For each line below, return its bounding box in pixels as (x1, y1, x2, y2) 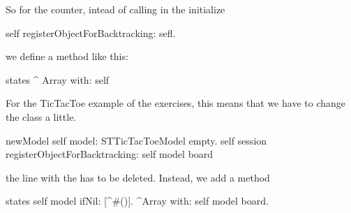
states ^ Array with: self (6, 72, 110, 87)
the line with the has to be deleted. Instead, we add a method (6, 170, 270, 184)
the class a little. (6, 109, 77, 124)
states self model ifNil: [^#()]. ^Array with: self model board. (6, 193, 269, 208)
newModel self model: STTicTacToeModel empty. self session (6, 133, 267, 147)
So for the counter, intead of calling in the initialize (6, 2, 225, 16)
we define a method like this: (6, 49, 128, 64)
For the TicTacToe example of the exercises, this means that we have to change (6, 96, 345, 110)
